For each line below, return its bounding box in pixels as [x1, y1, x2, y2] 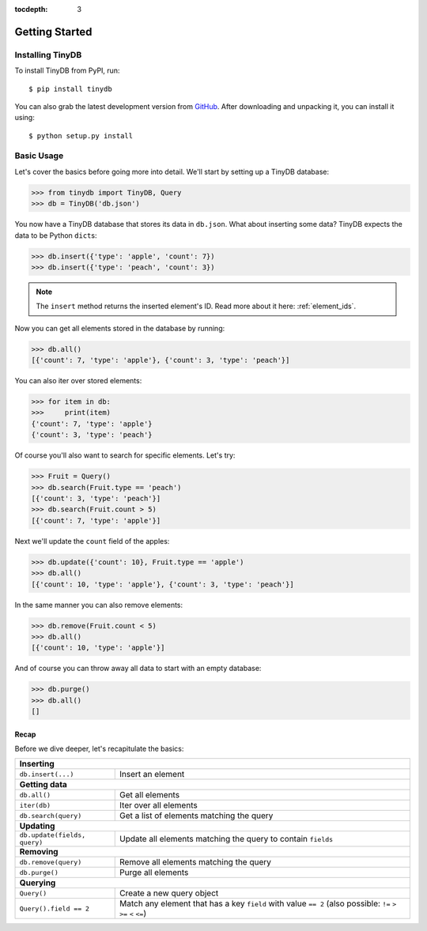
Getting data [19, 779, 67, 790]
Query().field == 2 [19, 904, 90, 913]
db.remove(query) [19, 857, 82, 866]
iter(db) [19, 801, 51, 809]
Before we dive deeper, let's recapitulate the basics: [14, 744, 184, 754]
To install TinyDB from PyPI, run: [14, 66, 120, 75]
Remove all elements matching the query [119, 857, 272, 868]
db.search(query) [19, 811, 82, 820]
